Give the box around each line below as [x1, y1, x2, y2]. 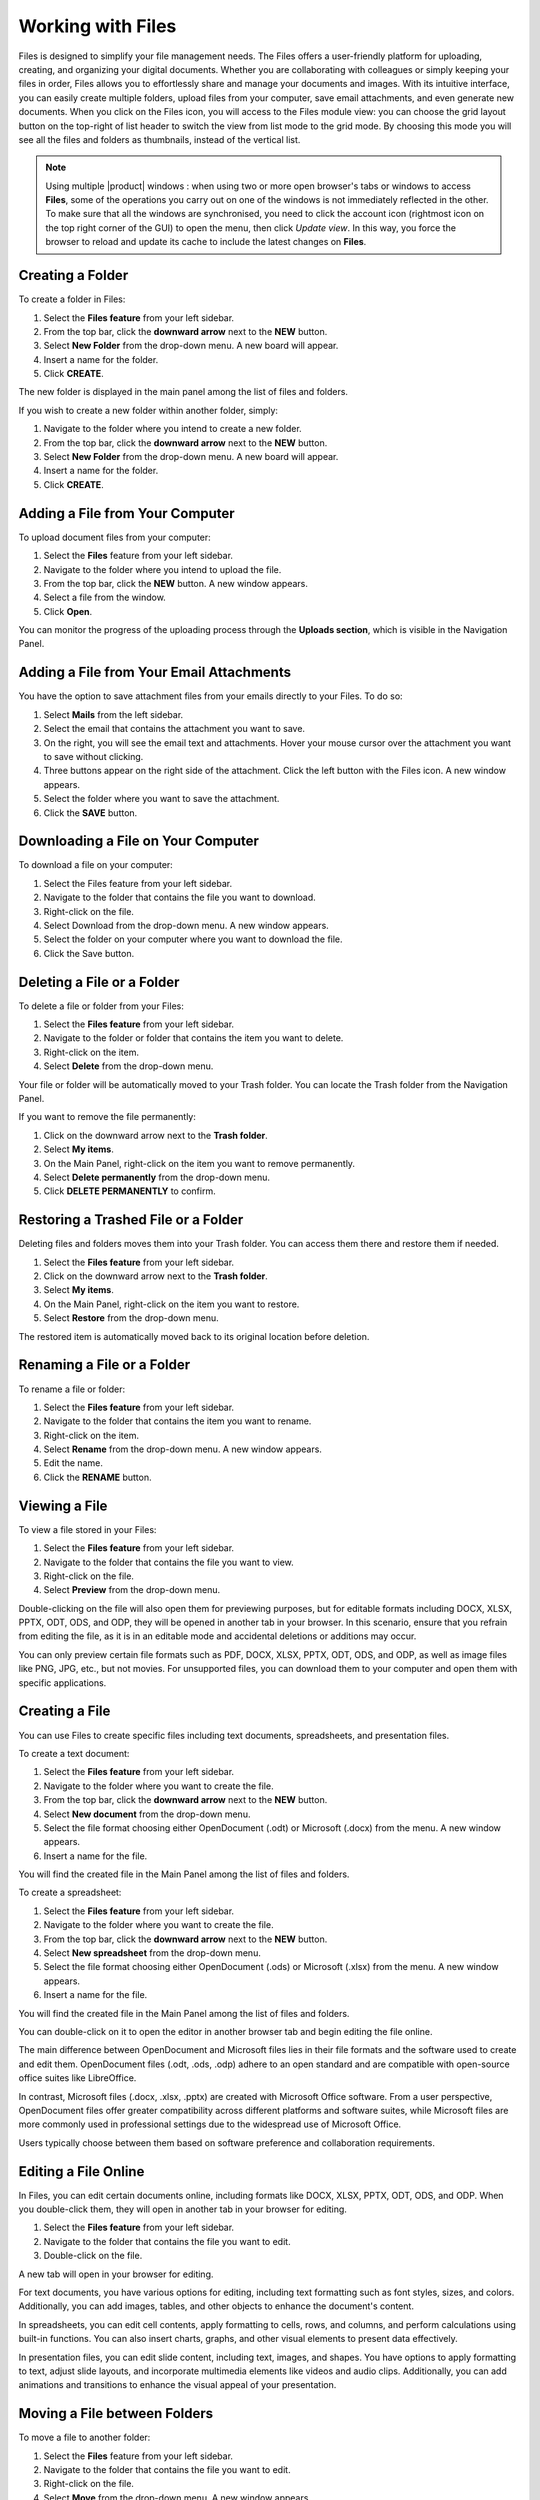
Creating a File [18, 1703, 111, 1720]
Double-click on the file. [43, 2250, 143, 2262]
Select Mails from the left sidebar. [43, 708, 184, 720]
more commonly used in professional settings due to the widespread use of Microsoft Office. [18, 2118, 402, 2130]
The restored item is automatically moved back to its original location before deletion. [18, 1330, 370, 1342]
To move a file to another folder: [18, 2431, 151, 2444]
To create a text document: [18, 1747, 130, 1759]
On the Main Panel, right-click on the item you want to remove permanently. [43, 1157, 355, 1169]
